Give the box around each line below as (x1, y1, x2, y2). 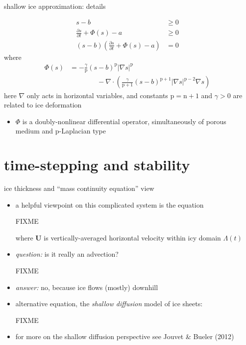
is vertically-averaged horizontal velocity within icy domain (44, 232, 221, 242)
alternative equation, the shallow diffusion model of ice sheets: (15, 298, 203, 309)
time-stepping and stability (4, 155, 190, 175)
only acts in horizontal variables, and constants (26, 90, 168, 100)
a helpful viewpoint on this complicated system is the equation (15, 199, 204, 210)
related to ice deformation (4, 100, 82, 110)
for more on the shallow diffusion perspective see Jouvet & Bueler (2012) (15, 331, 234, 342)
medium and (15, 126, 53, 136)
